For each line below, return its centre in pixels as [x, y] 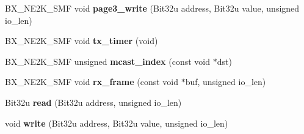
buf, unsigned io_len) [226, 82]
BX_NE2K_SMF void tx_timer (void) [81, 41]
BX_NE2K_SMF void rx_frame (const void [92, 82]
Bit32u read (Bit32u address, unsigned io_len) [93, 102]
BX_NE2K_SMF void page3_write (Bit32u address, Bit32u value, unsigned [152, 8]
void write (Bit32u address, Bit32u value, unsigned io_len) [117, 123]
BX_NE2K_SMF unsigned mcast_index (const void [108, 61]
